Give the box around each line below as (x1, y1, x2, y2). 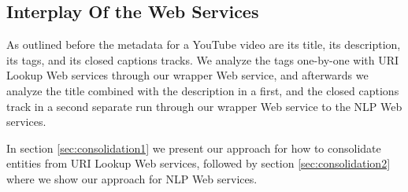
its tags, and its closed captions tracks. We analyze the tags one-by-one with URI (6, 51, 399, 68)
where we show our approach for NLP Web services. (6, 170, 258, 186)
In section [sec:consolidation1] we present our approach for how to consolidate (6, 139, 381, 156)
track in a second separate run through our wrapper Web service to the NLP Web (6, 98, 402, 114)
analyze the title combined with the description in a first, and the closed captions (6, 82, 399, 98)
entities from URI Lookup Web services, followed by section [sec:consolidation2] (6, 155, 391, 172)
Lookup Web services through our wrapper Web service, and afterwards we (6, 67, 369, 83)
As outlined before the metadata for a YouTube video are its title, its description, (6, 36, 401, 53)
